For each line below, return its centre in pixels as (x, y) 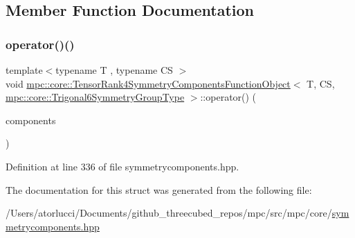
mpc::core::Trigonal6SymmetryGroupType (95, 97)
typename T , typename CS (114, 70)
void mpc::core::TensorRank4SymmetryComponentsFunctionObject (148, 83)
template (24, 70)
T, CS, (321, 83)
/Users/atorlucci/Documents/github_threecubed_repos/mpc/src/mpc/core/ (169, 213)
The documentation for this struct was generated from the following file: (159, 189)
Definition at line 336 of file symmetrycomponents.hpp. (122, 166)
